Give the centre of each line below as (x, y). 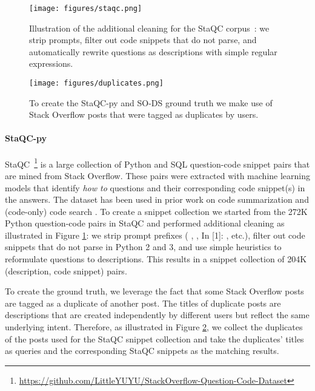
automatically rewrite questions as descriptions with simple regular (153, 51)
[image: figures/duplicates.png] (96, 83)
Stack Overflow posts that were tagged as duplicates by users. (144, 114)
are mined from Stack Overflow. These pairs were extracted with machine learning (157, 175)
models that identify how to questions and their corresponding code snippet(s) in (155, 187)
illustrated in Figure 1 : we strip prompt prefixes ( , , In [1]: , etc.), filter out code (155, 235)
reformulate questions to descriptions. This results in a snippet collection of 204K (156, 259)
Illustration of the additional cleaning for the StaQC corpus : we (149, 28)
